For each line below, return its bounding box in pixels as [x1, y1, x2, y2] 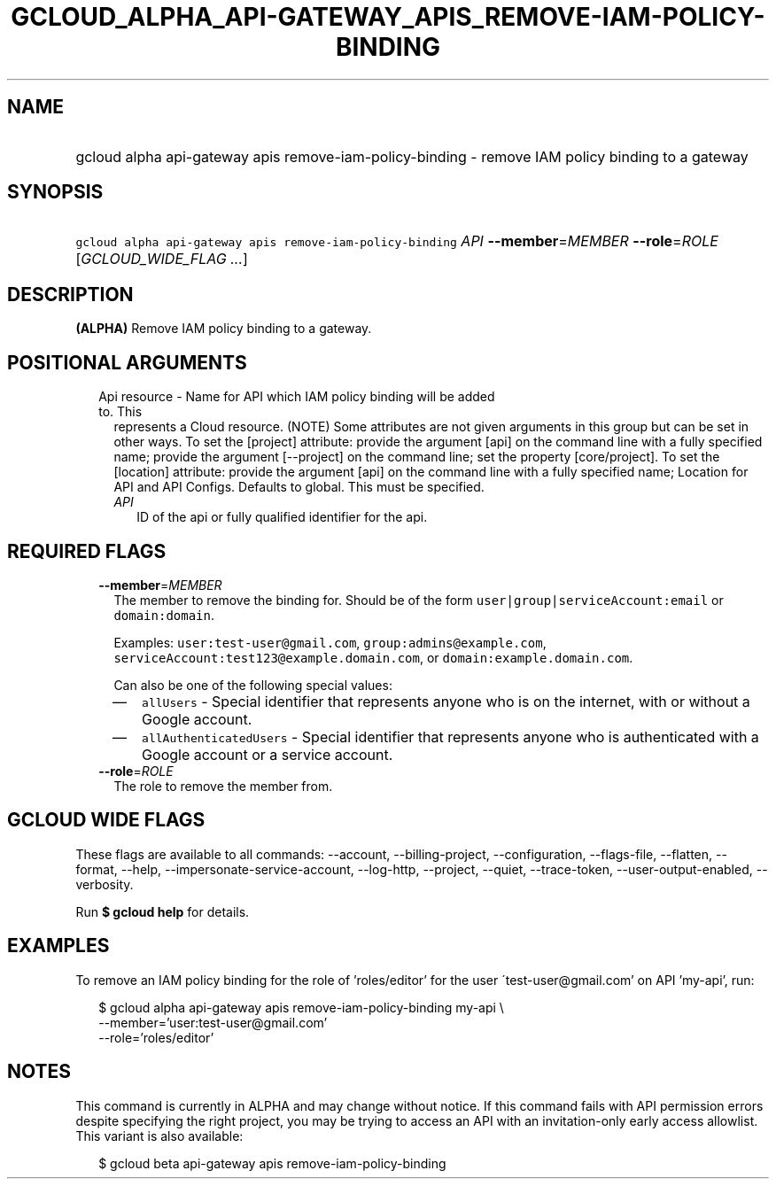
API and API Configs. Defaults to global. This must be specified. [113, 479, 485, 495]
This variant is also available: [75, 1128, 244, 1143]
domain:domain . [113, 607, 215, 623]
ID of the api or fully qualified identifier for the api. [136, 509, 428, 525]
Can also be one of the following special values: [113, 677, 392, 693]
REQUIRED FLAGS [7, 539, 167, 562]
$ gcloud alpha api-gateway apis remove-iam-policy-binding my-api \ [98, 999, 504, 1015]
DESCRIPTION [7, 283, 134, 306]
